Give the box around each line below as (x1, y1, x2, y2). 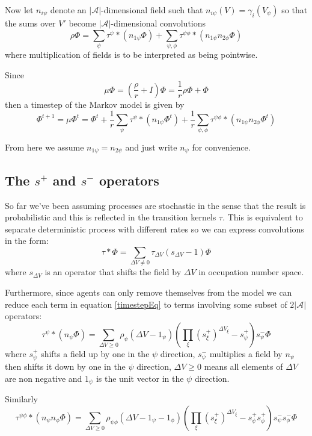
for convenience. (192, 140, 251, 153)
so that (281, 4, 308, 16)
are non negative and (5, 372, 82, 384)
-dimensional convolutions (111, 17, 206, 29)
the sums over (5, 17, 56, 29)
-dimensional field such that (101, 4, 203, 16)
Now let (5, 4, 34, 16)
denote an (50, 4, 87, 16)
